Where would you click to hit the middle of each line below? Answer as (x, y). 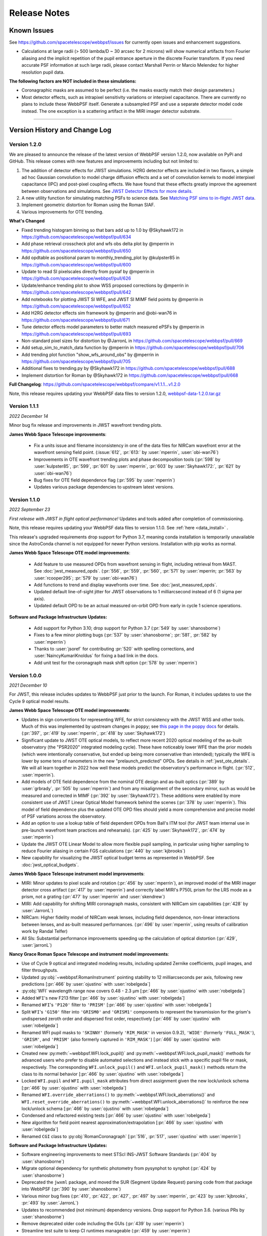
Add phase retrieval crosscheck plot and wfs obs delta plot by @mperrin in (98, 244)
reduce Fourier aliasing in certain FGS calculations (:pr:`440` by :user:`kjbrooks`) (103, 851)
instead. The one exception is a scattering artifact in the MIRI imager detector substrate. (111, 111)
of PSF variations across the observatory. (64, 816)
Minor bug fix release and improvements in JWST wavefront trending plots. (86, 425)
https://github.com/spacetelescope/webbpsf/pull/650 (76, 251)
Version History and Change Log (60, 130)
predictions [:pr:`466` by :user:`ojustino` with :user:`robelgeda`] (86, 984)
